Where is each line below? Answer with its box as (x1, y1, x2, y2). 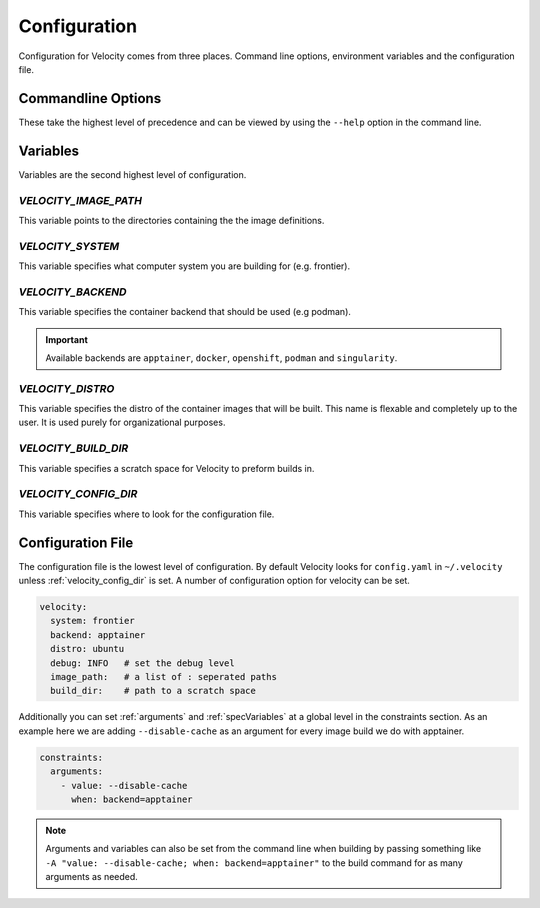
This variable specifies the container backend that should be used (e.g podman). (18, 306, 352, 318)
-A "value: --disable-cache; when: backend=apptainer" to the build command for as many (45, 856, 464, 869)
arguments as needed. (45, 871, 139, 883)
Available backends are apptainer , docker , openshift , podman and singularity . (45, 351, 398, 364)
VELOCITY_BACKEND (18, 285, 127, 299)
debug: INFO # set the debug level (50, 657, 235, 669)
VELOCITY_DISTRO (18, 381, 115, 395)
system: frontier (50, 615, 135, 627)
